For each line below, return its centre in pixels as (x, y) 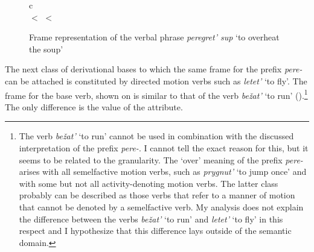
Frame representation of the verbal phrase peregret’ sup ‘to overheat (154, 37)
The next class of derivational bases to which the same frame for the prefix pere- (154, 69)
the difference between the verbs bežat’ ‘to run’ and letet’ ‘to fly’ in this (151, 219)
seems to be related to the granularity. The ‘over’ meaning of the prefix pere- (161, 159)
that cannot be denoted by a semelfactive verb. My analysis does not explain (161, 206)
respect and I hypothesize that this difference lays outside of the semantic (155, 231)
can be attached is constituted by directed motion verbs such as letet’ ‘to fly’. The (156, 80)
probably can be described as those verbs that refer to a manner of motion (157, 195)
